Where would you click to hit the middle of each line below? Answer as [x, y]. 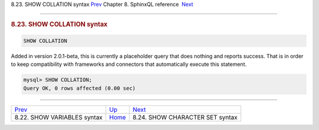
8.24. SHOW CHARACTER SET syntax [185, 117]
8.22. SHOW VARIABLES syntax [58, 117]
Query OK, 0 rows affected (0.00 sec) [79, 88]
